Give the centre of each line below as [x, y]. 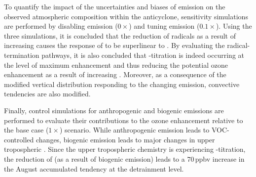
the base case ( [26, 130]
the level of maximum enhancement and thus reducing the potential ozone [116, 65]
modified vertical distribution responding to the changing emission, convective [122, 84]
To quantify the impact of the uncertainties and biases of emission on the [115, 6]
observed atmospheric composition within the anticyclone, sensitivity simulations [126, 16]
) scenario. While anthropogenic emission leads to [134, 130]
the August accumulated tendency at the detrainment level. [94, 168]
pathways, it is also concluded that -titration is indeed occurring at [143, 55]
